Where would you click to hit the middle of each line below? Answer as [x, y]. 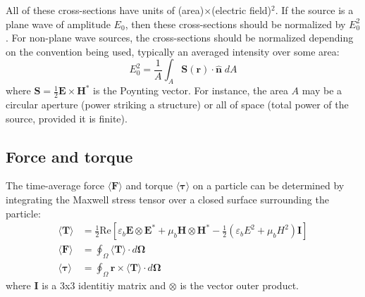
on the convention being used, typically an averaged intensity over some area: [173, 51]
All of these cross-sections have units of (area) [105, 10]
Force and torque [69, 156]
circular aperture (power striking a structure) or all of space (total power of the [177, 104]
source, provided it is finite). [67, 118]
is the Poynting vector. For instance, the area [191, 90]
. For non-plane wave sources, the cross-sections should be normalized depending [180, 38]
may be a [322, 90]
